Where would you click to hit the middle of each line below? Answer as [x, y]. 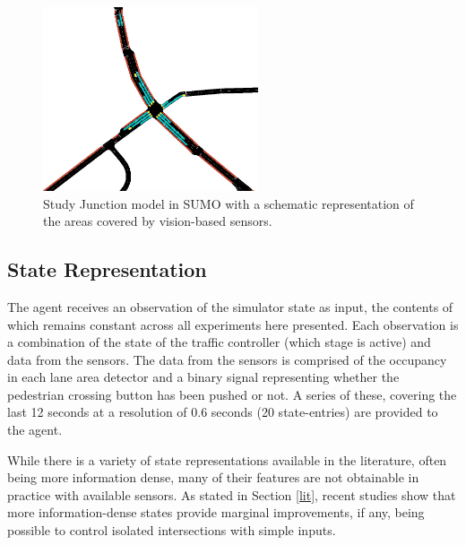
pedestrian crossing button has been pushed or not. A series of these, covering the [232, 394]
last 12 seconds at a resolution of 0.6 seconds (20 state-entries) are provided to [223, 412]
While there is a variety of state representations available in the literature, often [227, 459]
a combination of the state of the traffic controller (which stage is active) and [219, 342]
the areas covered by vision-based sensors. [158, 221]
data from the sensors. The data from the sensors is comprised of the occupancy [227, 359]
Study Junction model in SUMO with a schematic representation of [229, 203]
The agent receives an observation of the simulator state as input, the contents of [230, 306]
